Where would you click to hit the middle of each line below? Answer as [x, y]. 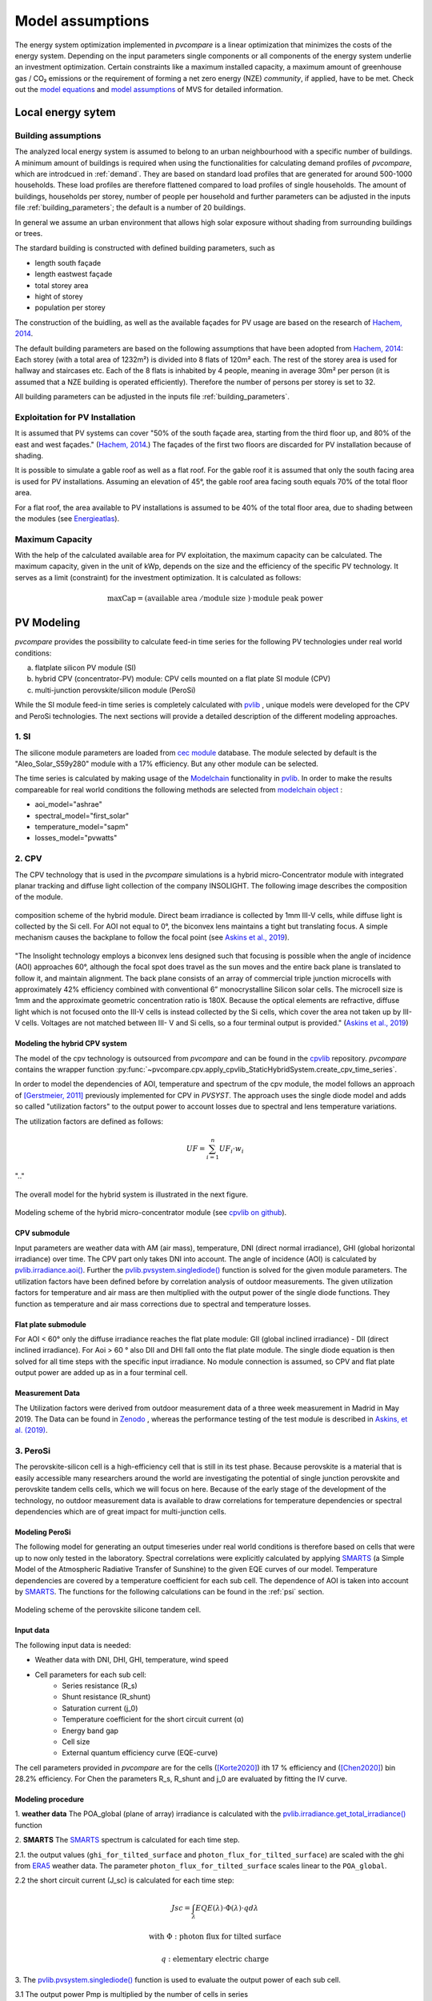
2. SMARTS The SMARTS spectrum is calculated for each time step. [127, 1840]
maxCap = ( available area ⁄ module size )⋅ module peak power [215, 599]
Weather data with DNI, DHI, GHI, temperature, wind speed [132, 1660]
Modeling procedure [49, 1799]
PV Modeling [48, 623]
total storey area [62, 285]
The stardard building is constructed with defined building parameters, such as [145, 248]
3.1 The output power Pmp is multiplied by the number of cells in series [131, 1995]
